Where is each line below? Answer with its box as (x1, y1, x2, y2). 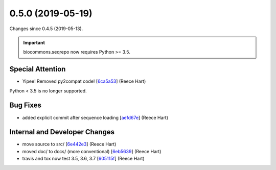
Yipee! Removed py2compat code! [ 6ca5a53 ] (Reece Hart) (22, 78, 146, 84)
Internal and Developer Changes (9, 128, 115, 136)
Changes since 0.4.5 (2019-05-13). (9, 26, 83, 32)
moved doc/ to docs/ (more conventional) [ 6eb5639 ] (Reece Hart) (22, 148, 162, 154)
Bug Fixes (9, 101, 42, 110)
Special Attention (9, 65, 66, 74)
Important (23, 39, 45, 45)
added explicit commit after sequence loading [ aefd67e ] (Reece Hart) (22, 114, 169, 120)
